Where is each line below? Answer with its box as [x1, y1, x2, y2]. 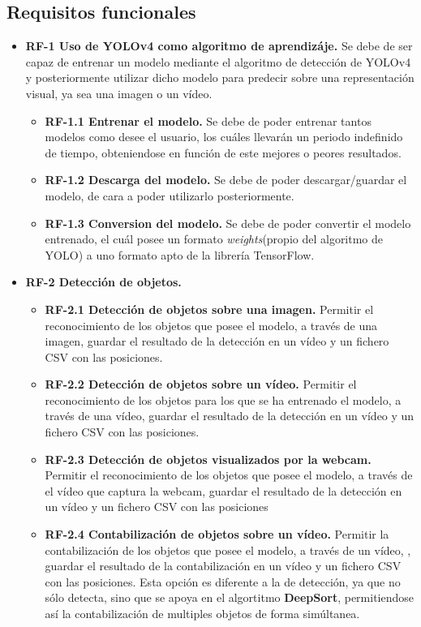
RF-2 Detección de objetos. [25, 273, 182, 290]
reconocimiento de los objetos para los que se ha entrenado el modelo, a [45, 391, 402, 408]
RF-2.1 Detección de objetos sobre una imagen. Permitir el [45, 300, 374, 317]
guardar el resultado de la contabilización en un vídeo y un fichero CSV [45, 557, 402, 574]
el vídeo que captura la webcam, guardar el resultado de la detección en [45, 482, 402, 499]
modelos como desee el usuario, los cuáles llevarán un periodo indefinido [45, 128, 403, 145]
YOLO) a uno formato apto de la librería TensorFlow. [45, 246, 315, 263]
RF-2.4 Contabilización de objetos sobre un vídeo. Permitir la [45, 526, 389, 543]
